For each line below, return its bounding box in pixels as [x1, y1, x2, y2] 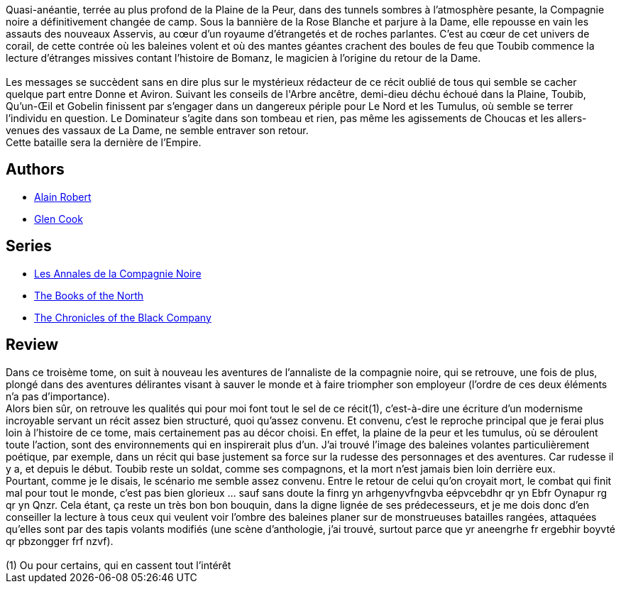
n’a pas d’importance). [6, 390, 110, 402]
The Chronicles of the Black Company [34, 311, 211, 324]
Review [6, 336, 59, 354]
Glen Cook [34, 212, 83, 225]
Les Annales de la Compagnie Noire [34, 267, 202, 280]
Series [6, 237, 52, 255]
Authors [6, 160, 65, 179]
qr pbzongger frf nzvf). [6, 534, 114, 547]
